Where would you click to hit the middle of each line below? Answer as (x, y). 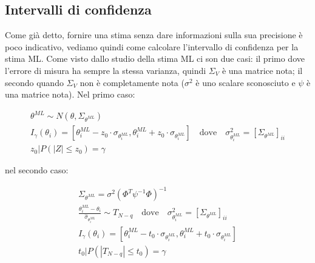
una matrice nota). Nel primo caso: (70, 94)
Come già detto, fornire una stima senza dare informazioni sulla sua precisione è (154, 35)
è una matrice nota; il (262, 70)
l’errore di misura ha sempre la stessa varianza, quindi (106, 70)
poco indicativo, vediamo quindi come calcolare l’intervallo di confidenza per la (152, 46)
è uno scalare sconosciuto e (246, 82)
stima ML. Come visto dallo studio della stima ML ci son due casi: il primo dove (155, 58)
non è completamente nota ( (132, 82)
